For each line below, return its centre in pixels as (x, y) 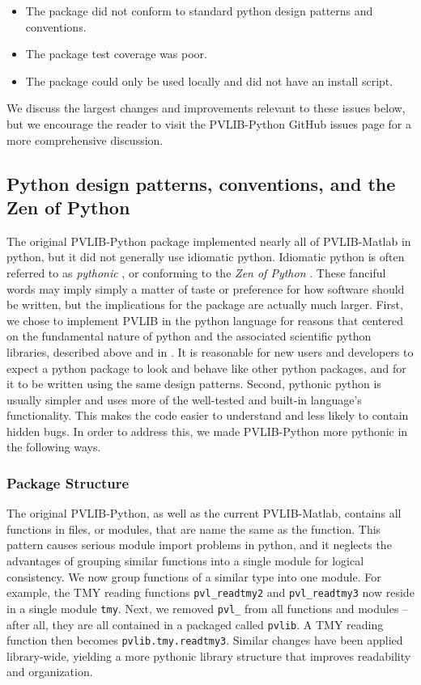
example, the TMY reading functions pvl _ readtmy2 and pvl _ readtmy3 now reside (210, 592)
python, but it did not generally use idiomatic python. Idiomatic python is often (206, 257)
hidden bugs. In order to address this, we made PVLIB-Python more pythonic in (207, 431)
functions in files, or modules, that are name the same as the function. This (194, 529)
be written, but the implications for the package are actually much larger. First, (205, 304)
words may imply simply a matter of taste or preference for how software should (206, 288)
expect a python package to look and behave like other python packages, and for (206, 368)
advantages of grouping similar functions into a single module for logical (185, 561)
